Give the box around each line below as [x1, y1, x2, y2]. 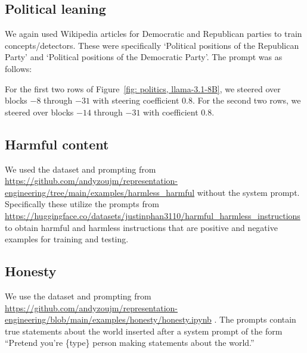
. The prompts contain [214, 313, 296, 326]
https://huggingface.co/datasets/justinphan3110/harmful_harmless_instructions [5, 209, 300, 221]
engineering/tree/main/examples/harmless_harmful [5, 186, 195, 198]
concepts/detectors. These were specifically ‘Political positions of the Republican [5, 39, 299, 51]
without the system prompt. [197, 186, 300, 198]
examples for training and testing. [5, 233, 129, 245]
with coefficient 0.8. [143, 105, 215, 118]
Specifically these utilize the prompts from [5, 198, 159, 210]
